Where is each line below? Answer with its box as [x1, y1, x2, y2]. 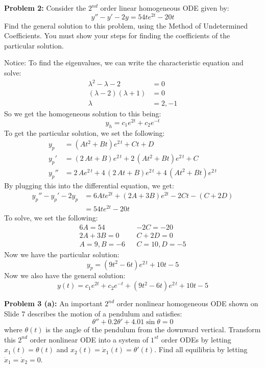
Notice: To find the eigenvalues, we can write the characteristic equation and [4, 57, 244, 68]
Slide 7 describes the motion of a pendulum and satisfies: [4, 308, 182, 318]
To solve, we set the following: [4, 212, 98, 223]
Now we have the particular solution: [4, 249, 119, 260]
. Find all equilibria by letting [154, 344, 248, 355]
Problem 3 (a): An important [4, 298, 103, 309]
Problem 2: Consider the [4, 3, 86, 13]
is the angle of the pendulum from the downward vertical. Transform [45, 324, 261, 335]
